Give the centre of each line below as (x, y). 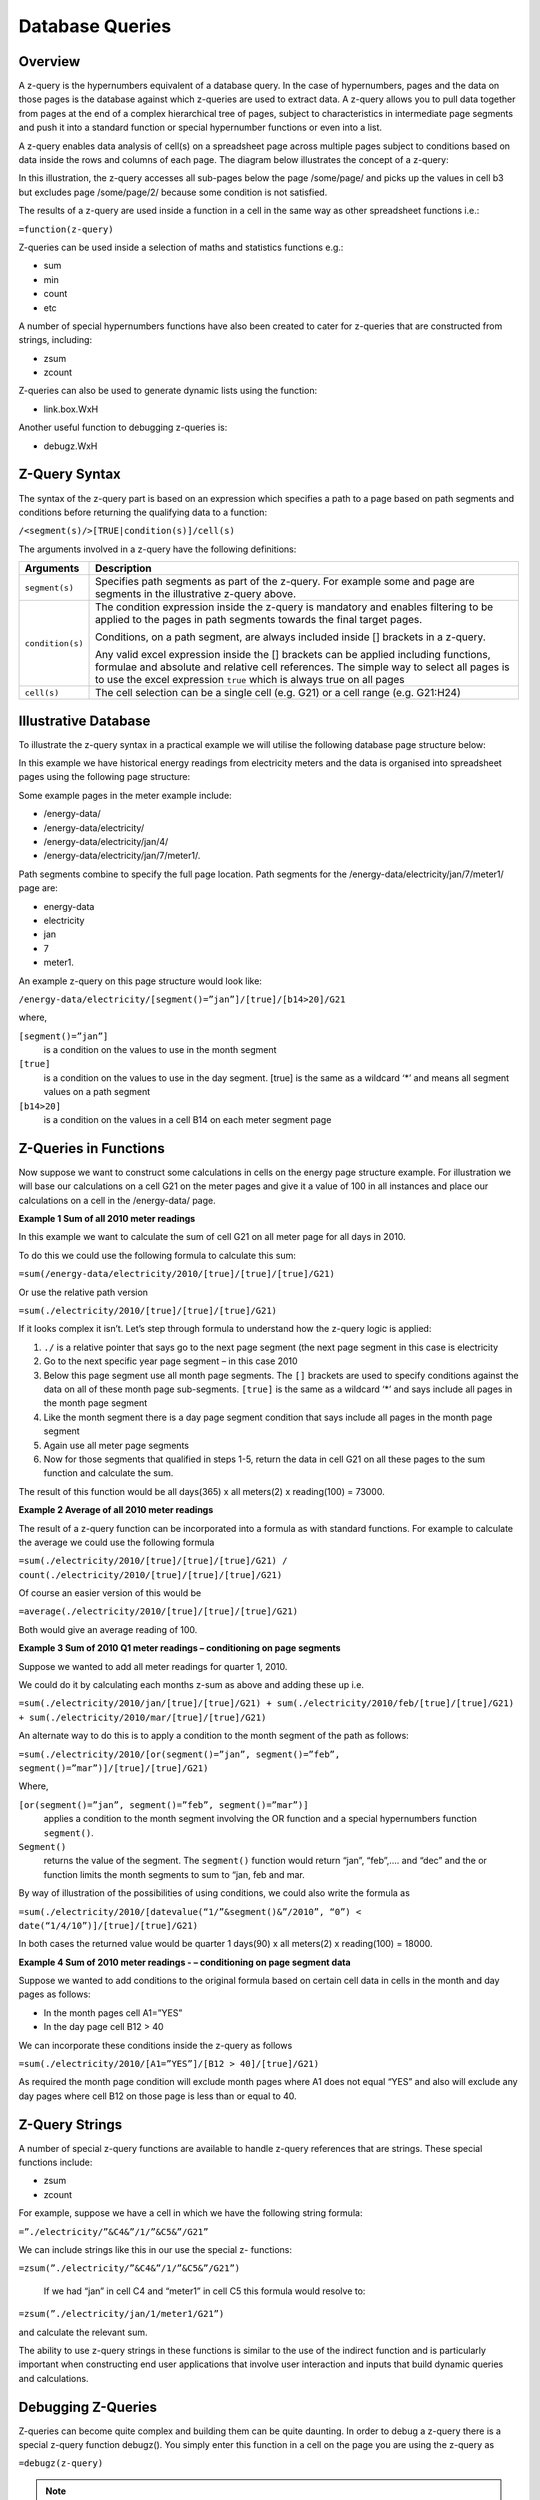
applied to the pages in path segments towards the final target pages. (259, 620)
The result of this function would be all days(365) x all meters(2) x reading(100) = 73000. (201, 1491)
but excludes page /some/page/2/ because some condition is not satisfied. (173, 192)
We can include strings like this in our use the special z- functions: (155, 2250)
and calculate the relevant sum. (83, 2332)
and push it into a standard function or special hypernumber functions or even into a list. (200, 127)
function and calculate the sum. (108, 1473)
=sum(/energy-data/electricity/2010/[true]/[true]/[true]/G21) (176, 1274)
